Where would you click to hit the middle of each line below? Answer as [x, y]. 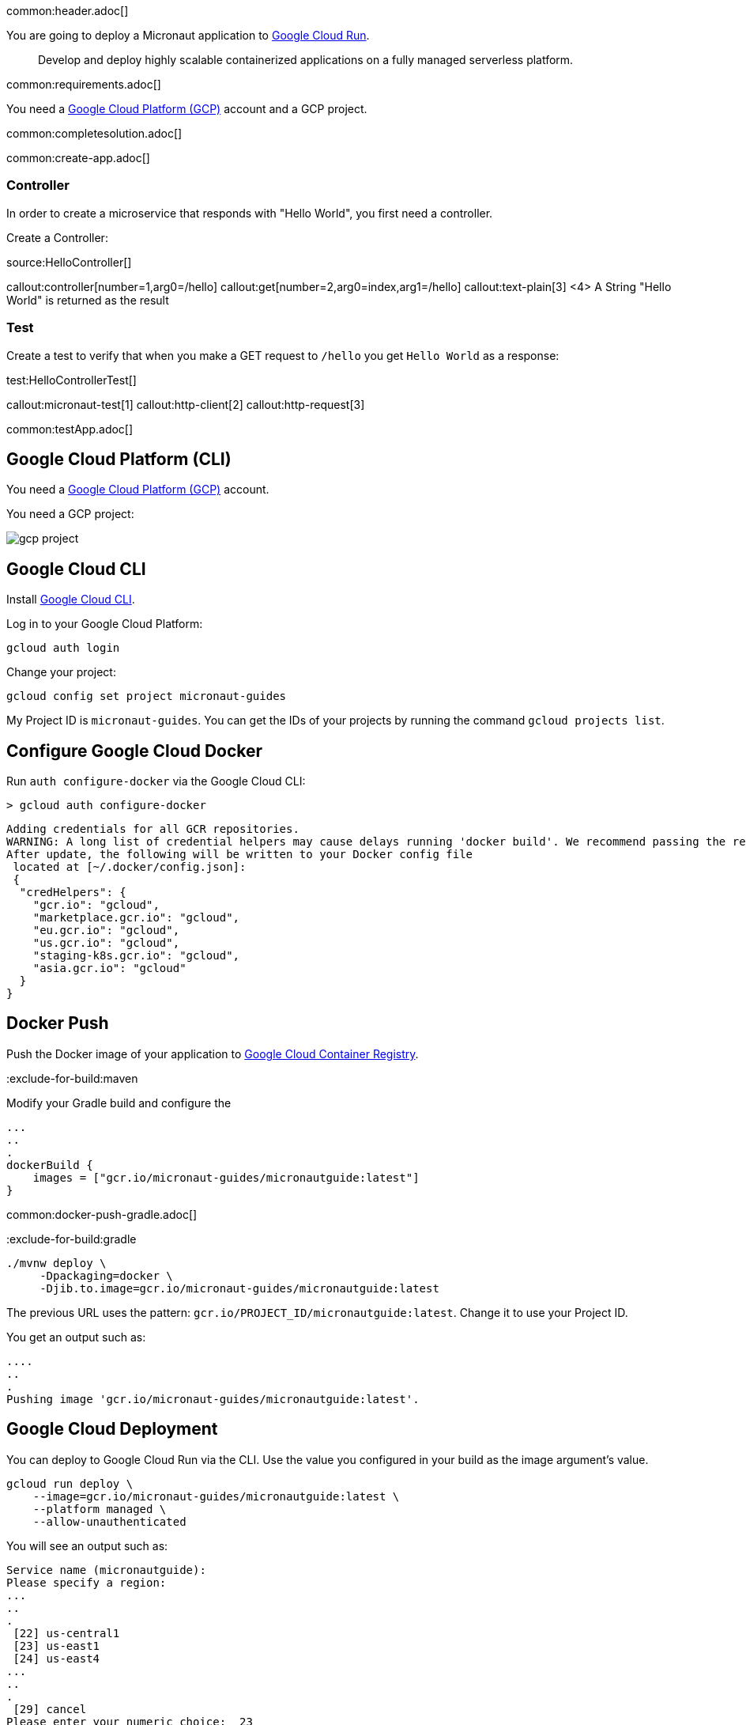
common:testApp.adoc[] [70, 429]
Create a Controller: [57, 237]
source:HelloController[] [69, 262]
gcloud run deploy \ [70, 1483]
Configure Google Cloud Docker [135, 751]
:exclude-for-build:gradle [72, 1239]
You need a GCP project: [70, 514]
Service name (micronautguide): [106, 1570]
